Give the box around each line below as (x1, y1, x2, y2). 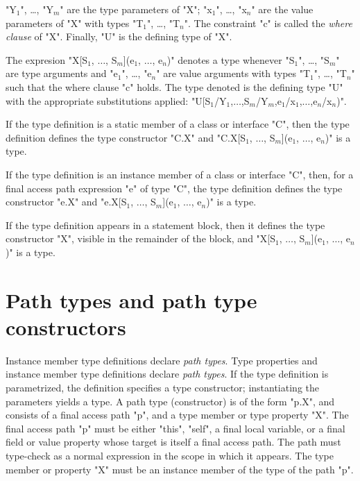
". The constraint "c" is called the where (184, 15, 352, 30)
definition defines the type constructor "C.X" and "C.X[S (6, 130, 246, 144)
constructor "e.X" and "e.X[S (6, 194, 127, 209)
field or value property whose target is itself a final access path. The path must (6, 434, 341, 449)
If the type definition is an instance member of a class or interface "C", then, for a (6, 167, 354, 181)
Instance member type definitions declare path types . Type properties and (6, 353, 318, 367)
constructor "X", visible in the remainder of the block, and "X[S (6, 231, 275, 246)
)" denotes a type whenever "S (166, 52, 295, 67)
